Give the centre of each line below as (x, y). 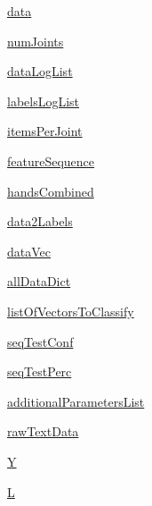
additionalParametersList (76, 401)
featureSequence (51, 160)
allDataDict (39, 281)
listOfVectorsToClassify (71, 311)
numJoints (36, 41)
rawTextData (43, 431)
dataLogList (40, 71)
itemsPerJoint (45, 131)
